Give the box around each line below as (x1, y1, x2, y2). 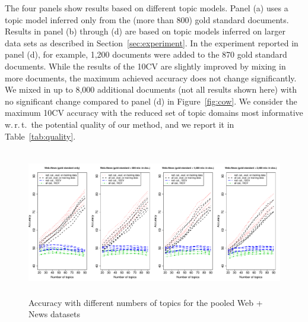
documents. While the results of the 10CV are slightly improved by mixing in (5, 59, 286, 72)
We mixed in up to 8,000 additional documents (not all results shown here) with (5, 83, 297, 96)
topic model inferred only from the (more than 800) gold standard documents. (5, 13, 289, 26)
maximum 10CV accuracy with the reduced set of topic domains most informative (5, 106, 303, 119)
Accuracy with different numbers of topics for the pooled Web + (28, 296, 263, 308)
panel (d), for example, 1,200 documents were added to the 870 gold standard (5, 48, 287, 61)
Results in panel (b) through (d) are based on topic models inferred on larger (5, 25, 285, 37)
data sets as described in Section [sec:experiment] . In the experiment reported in (5, 36, 299, 49)
